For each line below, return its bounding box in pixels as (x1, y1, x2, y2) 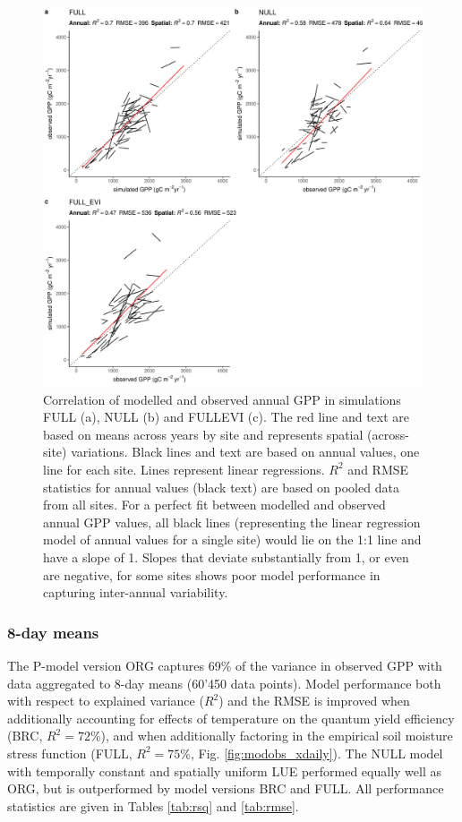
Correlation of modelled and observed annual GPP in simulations (43, 390, 401, 408)
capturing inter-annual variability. (43, 583, 228, 602)
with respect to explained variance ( (7, 691, 204, 710)
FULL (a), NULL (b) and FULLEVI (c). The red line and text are (43, 407, 409, 426)
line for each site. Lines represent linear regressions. (43, 459, 325, 478)
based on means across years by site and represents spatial (43, 424, 364, 443)
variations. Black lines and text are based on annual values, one (71, 442, 420, 461)
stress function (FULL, (7, 743, 133, 762)
